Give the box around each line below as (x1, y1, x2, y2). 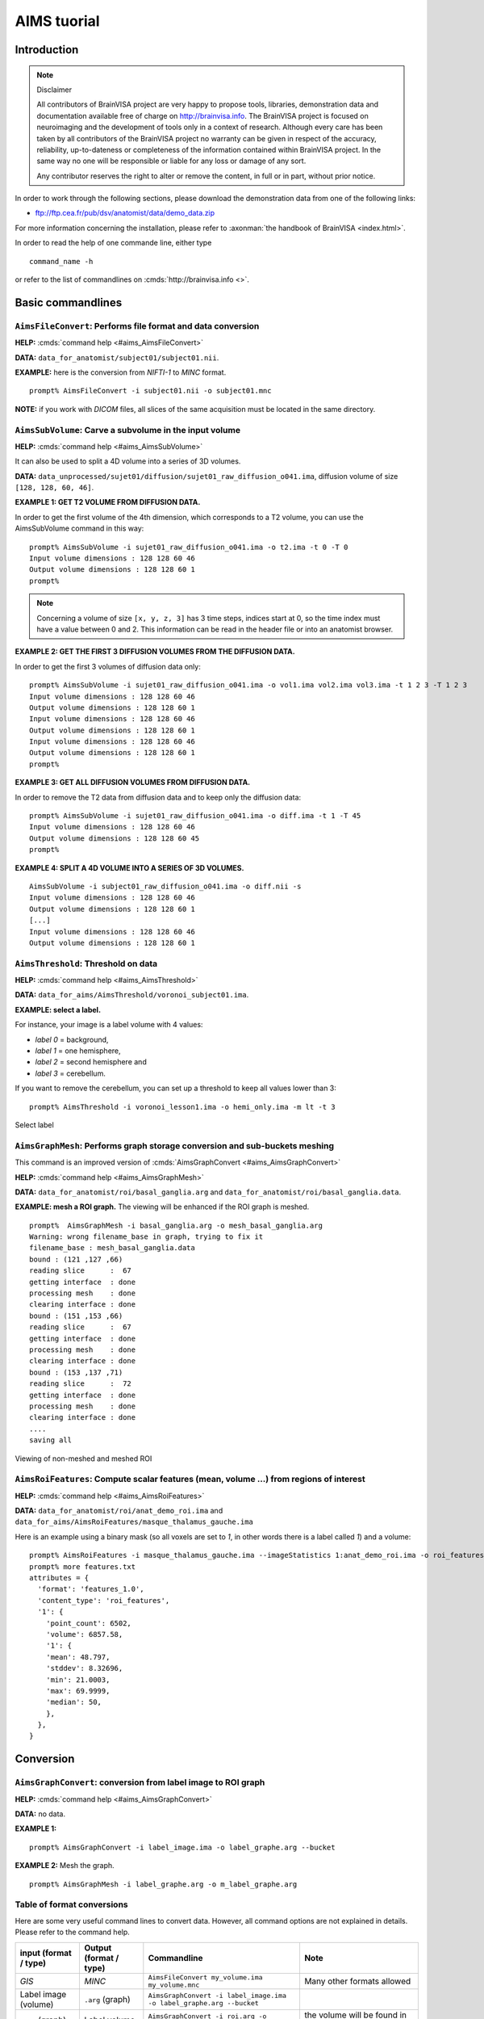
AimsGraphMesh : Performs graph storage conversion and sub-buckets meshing (15, 1140, 335, 1151)
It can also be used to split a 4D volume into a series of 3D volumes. (15, 456, 241, 466)
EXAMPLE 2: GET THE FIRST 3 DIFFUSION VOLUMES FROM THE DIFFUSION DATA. (15, 647, 295, 657)
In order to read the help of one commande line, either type (15, 238, 212, 248)
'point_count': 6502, (45, 1618, 132, 1627)
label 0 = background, (35, 1035, 109, 1044)
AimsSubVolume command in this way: (15, 523, 144, 533)
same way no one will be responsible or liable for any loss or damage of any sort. (36, 156, 307, 166)
